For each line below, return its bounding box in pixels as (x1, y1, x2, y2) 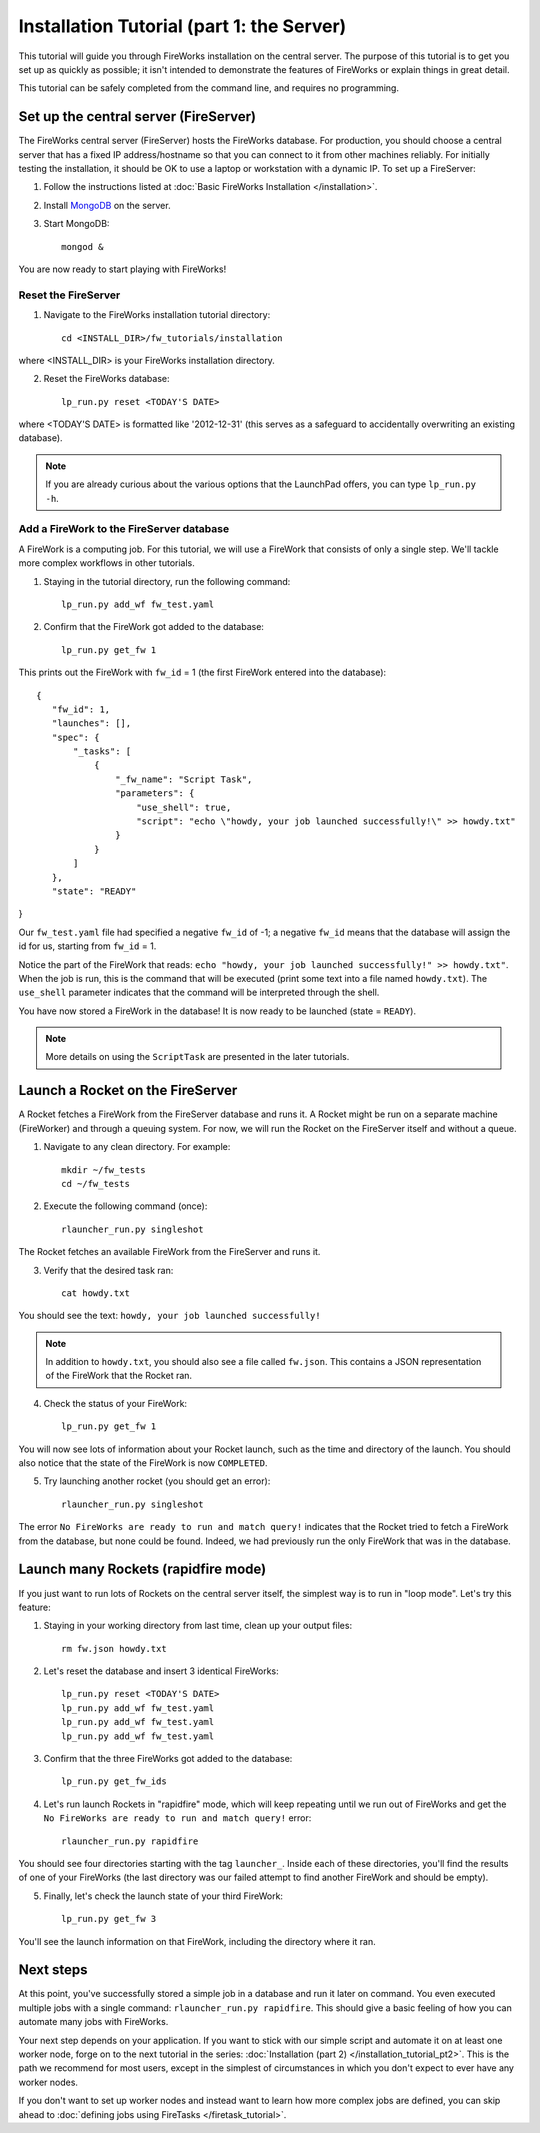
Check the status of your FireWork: (43, 1397, 188, 1409)
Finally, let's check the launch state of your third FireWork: (43, 1890, 284, 1902)
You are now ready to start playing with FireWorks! (18, 263, 227, 275)
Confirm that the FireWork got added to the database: (43, 621, 265, 633)
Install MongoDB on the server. (43, 199, 171, 211)
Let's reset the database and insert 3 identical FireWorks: (43, 1665, 279, 1677)
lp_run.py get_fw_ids (61, 1776, 167, 1787)
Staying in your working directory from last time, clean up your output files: (43, 1620, 353, 1632)
